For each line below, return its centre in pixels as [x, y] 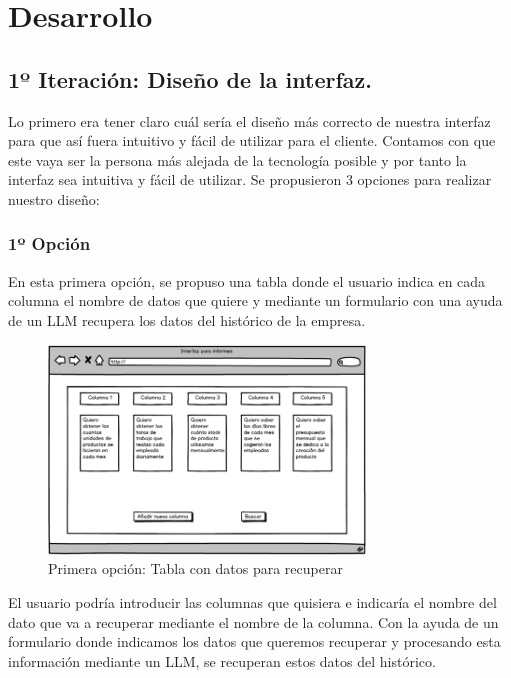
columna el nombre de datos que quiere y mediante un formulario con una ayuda [255, 300]
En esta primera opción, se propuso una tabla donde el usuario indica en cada [247, 280]
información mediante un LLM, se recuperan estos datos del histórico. [222, 660]
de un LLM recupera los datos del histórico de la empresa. [187, 319]
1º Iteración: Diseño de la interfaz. [190, 78]
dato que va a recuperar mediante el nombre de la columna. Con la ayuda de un [253, 621]
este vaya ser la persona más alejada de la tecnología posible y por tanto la [237, 159]
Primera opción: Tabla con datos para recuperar [195, 568]
